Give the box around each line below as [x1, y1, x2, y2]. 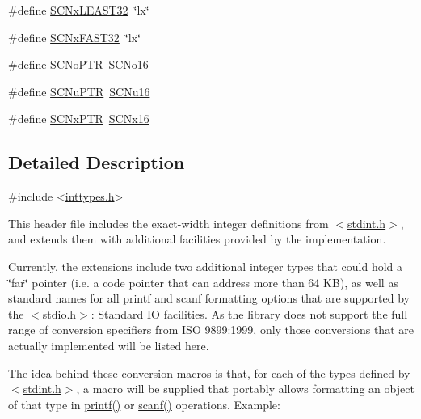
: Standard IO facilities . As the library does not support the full [91, 305, 408, 322]
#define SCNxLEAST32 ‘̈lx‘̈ [8, 2, 149, 18]
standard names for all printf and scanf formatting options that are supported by [8, 290, 410, 307]
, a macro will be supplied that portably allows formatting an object [76, 380, 415, 397]
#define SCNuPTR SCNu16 [8, 83, 150, 99]
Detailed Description [8, 150, 185, 175]
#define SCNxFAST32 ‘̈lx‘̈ [8, 28, 141, 45]
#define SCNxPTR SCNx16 [8, 110, 149, 127]
